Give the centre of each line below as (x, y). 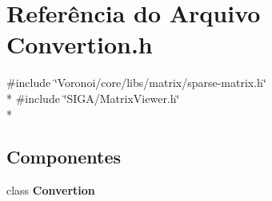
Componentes (64, 157)
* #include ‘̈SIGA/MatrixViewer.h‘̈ (93, 98)
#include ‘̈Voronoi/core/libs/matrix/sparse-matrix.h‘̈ (136, 83)
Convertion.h (80, 44)
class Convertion (51, 190)
